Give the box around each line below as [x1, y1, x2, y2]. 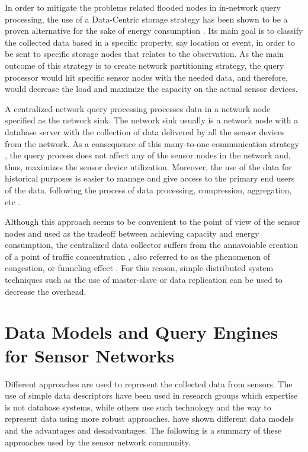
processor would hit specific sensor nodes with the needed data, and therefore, [5, 71, 288, 83]
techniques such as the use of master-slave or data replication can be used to [5, 273, 283, 286]
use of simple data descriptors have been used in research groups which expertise [5, 389, 298, 402]
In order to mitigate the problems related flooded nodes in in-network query [5, 1, 281, 13]
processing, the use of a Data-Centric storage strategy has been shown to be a [5, 12, 288, 25]
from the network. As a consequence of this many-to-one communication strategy [5, 137, 299, 149]
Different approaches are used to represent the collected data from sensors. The [5, 377, 293, 390]
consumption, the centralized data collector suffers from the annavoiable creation [5, 238, 299, 251]
